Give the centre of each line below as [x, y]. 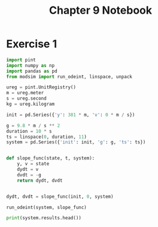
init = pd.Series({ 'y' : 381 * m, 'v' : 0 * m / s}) [71, 115]
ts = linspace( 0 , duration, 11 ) [46, 137]
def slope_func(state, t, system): [51, 158]
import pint [21, 60]
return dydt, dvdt [40, 180]
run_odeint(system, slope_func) [46, 207]
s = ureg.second [26, 99]
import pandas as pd [32, 71]
